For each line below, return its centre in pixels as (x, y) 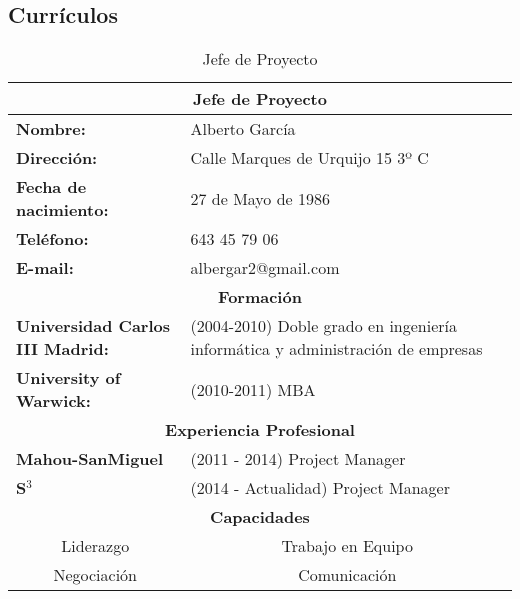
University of (68, 378)
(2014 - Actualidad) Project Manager (320, 488)
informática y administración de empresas (336, 349)
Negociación (95, 575)
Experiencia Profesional (260, 430)
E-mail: (45, 268)
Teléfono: (52, 239)
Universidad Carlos (93, 326)
